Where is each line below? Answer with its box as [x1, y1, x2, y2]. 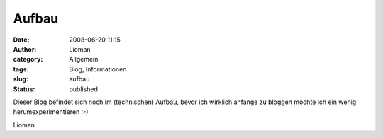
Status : [13, 85, 35, 93]
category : [13, 55, 43, 64]
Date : [13, 35, 30, 44]
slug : [13, 75, 28, 84]
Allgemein [69, 55, 99, 64]
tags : [13, 64, 29, 74]
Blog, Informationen [69, 64, 127, 74]
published [69, 85, 99, 93]
